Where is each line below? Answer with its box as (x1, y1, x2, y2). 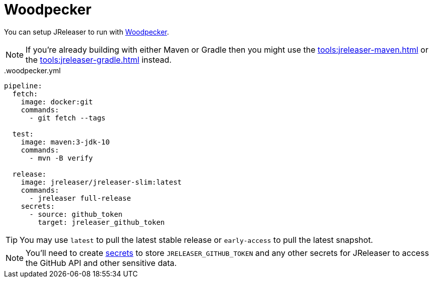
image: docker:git (21, 97, 93, 106)
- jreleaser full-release (29, 194, 131, 202)
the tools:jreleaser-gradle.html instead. (26, 54, 172, 65)
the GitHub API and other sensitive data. (26, 257, 177, 268)
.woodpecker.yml (4, 66, 61, 75)
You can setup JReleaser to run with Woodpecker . (4, 27, 169, 36)
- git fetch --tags (29, 113, 106, 122)
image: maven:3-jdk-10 (21, 137, 110, 146)
